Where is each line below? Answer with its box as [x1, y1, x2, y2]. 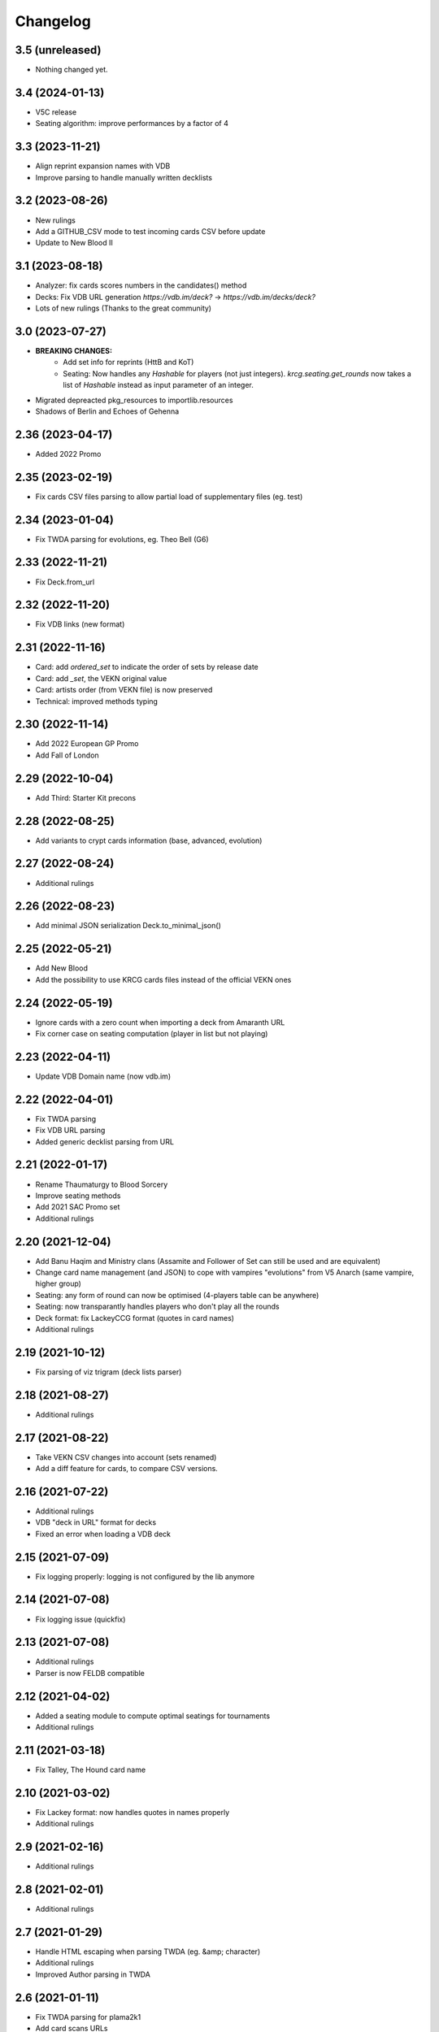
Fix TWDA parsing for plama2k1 [35, 2012, 141, 2021]
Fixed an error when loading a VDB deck [35, 1529, 171, 1539]
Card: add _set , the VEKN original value [35, 673, 167, 683]
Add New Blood [35, 963, 89, 973]
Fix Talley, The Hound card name [35, 1765, 146, 1775]
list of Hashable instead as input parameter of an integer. [63, 380, 254, 390]
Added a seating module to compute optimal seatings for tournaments [35, 1711, 271, 1721]
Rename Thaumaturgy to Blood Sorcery [35, 1179, 168, 1189]
